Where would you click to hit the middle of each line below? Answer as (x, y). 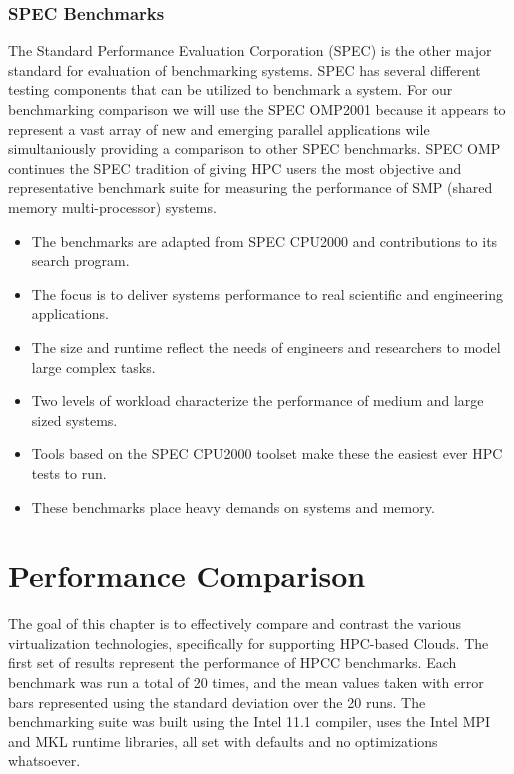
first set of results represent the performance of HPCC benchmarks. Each (232, 662)
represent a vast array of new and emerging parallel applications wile (219, 128)
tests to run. (69, 472)
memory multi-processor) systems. (112, 206)
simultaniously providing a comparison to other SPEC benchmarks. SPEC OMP (254, 148)
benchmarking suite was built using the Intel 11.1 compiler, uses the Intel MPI (249, 721)
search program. (80, 260)
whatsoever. (44, 760)
